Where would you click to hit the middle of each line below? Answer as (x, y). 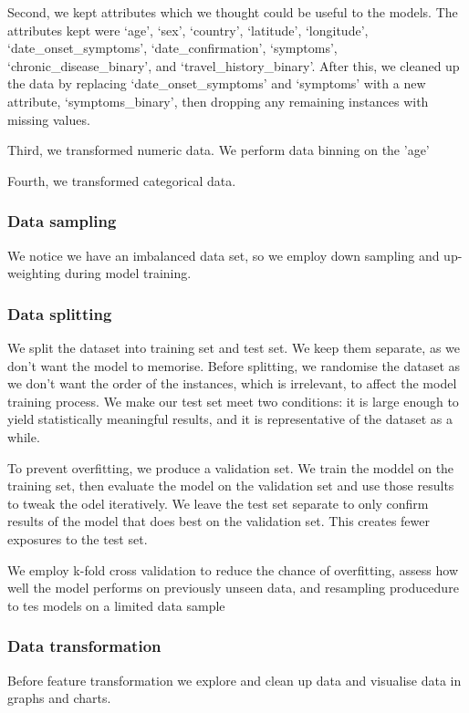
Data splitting (60, 313)
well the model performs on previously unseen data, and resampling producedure (233, 588)
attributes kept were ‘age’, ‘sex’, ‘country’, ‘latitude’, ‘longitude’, (188, 30)
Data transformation (84, 646)
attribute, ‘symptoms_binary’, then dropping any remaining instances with (218, 101)
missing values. (49, 119)
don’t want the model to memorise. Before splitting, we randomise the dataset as (234, 365)
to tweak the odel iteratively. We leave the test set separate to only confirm (218, 503)
